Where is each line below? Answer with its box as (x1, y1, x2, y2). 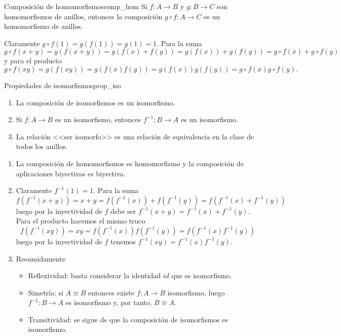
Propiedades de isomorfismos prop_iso (4, 80, 121, 90)
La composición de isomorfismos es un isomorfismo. (16, 97, 175, 107)
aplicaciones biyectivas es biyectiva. (16, 168, 126, 178)
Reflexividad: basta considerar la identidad (28, 270, 161, 281)
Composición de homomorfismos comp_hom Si (4, 1, 147, 11)
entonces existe (88, 287, 135, 297)
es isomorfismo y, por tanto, (65, 297, 152, 308)
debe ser (110, 205, 136, 216)
